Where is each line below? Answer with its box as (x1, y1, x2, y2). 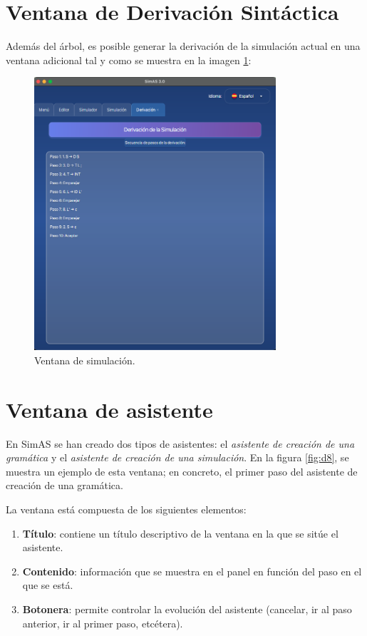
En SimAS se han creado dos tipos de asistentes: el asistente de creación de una (6, 436, 355, 451)
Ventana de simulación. (34, 352, 135, 367)
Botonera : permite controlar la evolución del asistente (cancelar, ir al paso (22, 601, 352, 616)
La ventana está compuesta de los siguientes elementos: (6, 501, 247, 516)
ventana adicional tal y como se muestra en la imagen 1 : (6, 52, 252, 67)
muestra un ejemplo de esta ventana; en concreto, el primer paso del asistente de (6, 463, 358, 478)
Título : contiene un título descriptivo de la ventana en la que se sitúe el (22, 525, 338, 540)
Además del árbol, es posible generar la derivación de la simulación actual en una (6, 39, 361, 53)
